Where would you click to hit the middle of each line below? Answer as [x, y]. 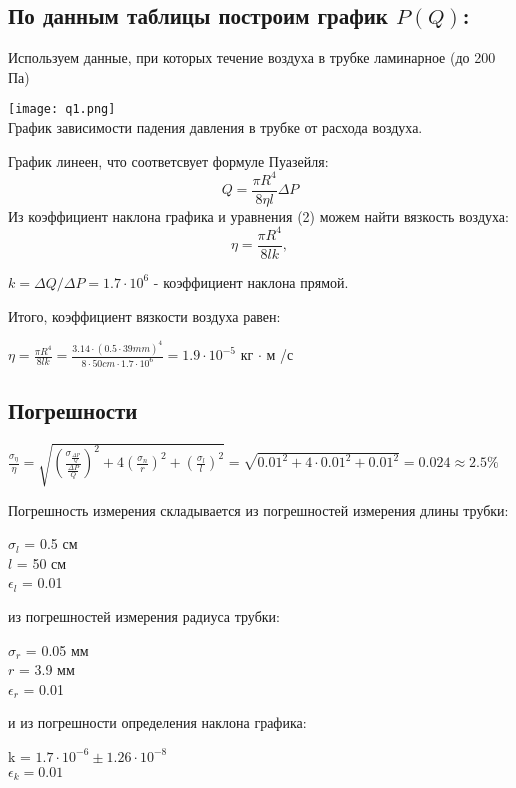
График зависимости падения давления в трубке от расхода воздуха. [215, 127]
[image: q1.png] [62, 109]
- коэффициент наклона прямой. [251, 281]
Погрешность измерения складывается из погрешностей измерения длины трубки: [258, 509]
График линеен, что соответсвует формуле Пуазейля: [168, 160]
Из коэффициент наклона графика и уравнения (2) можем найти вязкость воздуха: [258, 215]
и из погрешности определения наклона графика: [157, 722]
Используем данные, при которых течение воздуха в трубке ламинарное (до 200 [252, 57]
